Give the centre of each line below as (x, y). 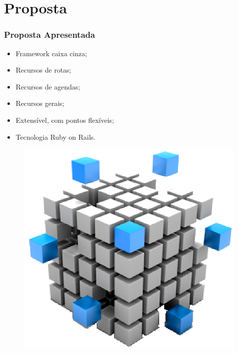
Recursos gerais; (40, 103)
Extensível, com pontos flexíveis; (65, 120)
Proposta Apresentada (50, 35)
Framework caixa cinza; (51, 53)
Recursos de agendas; (48, 86)
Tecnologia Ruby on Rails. (56, 136)
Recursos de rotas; (43, 70)
